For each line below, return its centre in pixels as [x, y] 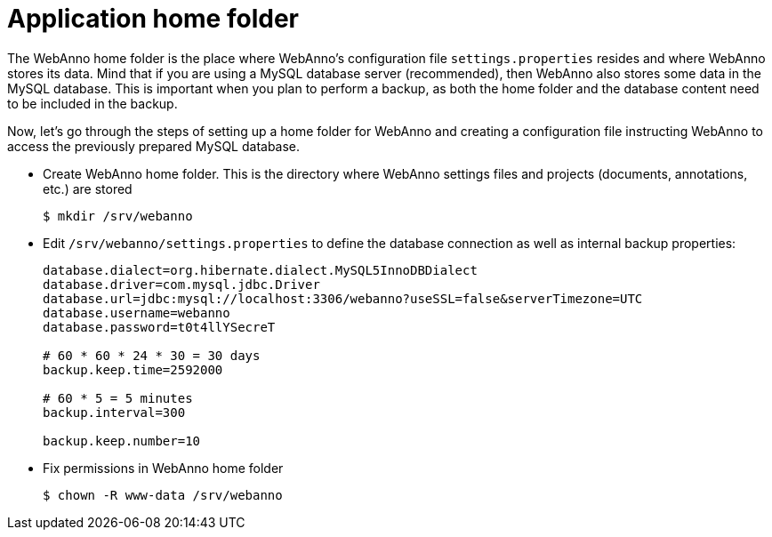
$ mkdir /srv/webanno [118, 216]
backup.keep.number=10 [122, 441]
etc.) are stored [88, 188]
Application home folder [153, 19]
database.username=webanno [137, 313]
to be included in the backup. [92, 103]
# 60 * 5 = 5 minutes [118, 398]
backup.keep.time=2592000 [133, 369]
